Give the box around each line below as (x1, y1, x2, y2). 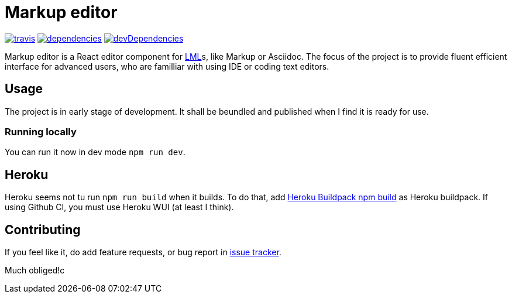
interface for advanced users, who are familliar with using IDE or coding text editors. (5, 61, 329, 71)
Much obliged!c (5, 265, 65, 276)
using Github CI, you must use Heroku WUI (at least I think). (5, 202, 234, 213)
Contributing (5, 222, 81, 237)
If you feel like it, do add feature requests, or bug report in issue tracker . (5, 247, 281, 258)
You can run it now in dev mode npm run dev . (5, 147, 185, 157)
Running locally (5, 125, 77, 138)
